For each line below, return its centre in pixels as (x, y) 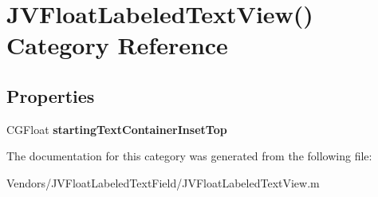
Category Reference (117, 45)
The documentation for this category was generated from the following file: (189, 156)
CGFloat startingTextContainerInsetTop (117, 129)
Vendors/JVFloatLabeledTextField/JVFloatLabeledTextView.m (163, 182)
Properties (51, 95)
